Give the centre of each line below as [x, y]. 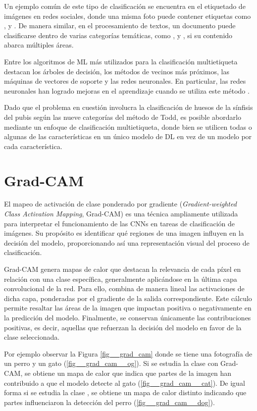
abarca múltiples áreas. [39, 45]
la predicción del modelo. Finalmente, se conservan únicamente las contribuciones [128, 317]
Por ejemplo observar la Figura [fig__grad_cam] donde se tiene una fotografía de [128, 353]
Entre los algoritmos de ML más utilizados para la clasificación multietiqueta [121, 61]
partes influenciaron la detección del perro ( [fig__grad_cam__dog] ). [109, 402]
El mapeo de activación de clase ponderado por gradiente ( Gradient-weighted [120, 204]
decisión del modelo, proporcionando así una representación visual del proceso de [127, 242]
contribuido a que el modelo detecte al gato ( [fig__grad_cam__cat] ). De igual [125, 383]
